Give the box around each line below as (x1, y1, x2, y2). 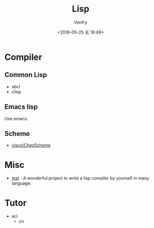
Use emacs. (4, 115, 28, 121)
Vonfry (73, 19, 88, 25)
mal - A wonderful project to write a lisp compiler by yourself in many (11, 175, 149, 181)
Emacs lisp (4, 103, 38, 111)
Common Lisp (4, 71, 47, 79)
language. (11, 180, 32, 186)
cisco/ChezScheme (11, 142, 51, 148)
